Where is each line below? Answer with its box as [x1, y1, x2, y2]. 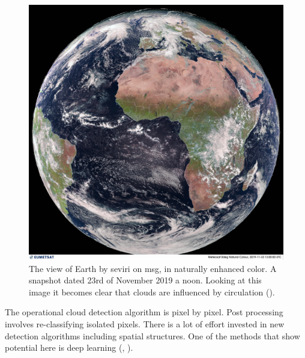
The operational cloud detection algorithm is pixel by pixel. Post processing [5, 306, 283, 318]
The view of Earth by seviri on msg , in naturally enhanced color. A [29, 262, 277, 274]
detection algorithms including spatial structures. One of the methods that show [5, 329, 300, 342]
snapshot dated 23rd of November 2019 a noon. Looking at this [29, 274, 262, 286]
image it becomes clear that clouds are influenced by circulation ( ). [29, 285, 275, 298]
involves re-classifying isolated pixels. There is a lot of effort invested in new [5, 317, 285, 330]
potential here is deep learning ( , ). [5, 341, 133, 354]
